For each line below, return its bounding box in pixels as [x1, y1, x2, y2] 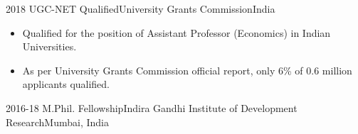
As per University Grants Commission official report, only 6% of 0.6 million [22, 62, 352, 77]
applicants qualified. [22, 77, 110, 91]
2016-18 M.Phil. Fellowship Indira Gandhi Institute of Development [6, 100, 298, 115]
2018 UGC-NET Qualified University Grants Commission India [6, 1, 275, 16]
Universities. [22, 39, 77, 54]
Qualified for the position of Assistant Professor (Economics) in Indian [22, 25, 331, 40]
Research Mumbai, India [6, 114, 109, 129]
